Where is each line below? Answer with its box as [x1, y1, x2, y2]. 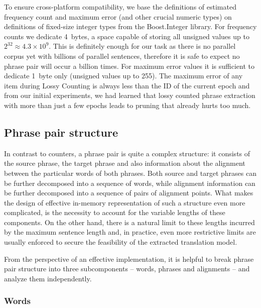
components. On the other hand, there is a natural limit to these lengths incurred [4, 217, 255, 227]
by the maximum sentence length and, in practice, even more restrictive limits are [4, 227, 256, 237]
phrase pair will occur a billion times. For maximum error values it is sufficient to [4, 60, 254, 71]
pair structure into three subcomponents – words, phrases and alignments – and [4, 263, 250, 274]
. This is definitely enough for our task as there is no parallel [49, 41, 236, 51]
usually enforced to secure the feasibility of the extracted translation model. [4, 237, 237, 247]
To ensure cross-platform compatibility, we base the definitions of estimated [4, 2, 236, 12]
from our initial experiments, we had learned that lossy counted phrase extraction [4, 90, 255, 100]
